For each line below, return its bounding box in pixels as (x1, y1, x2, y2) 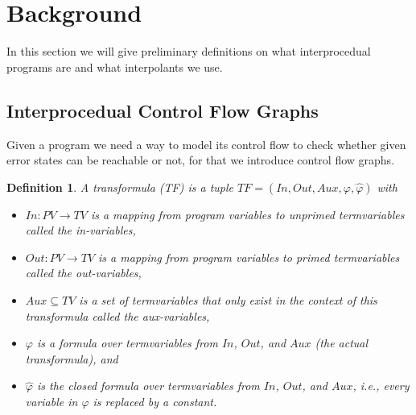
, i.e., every (352, 377, 410, 394)
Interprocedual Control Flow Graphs (6, 98, 319, 122)
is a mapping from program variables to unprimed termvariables (90, 205, 405, 222)
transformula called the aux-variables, (25, 307, 210, 324)
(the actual (315, 334, 369, 351)
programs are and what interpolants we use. (6, 58, 223, 75)
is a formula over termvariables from (36, 334, 218, 351)
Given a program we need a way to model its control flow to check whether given (6, 135, 406, 152)
